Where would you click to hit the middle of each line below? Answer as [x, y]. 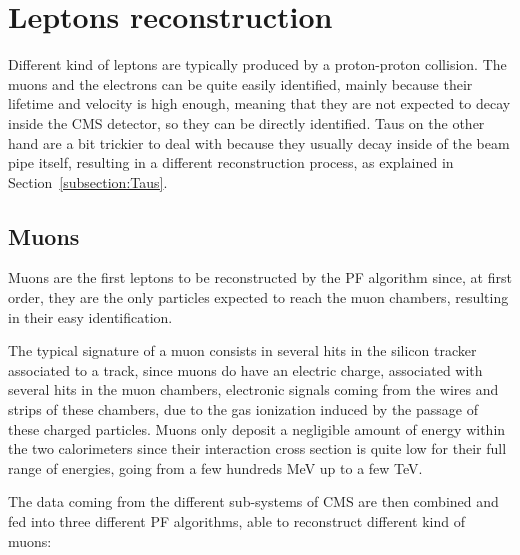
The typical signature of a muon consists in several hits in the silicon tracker [242, 350]
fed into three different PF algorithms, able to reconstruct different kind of [236, 521]
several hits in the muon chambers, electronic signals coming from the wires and [253, 389]
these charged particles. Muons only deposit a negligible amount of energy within [257, 428]
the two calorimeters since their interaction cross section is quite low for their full [257, 448]
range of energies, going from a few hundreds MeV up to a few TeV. [215, 467]
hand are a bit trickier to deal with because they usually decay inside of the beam [259, 142]
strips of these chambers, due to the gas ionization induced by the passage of [243, 409]
